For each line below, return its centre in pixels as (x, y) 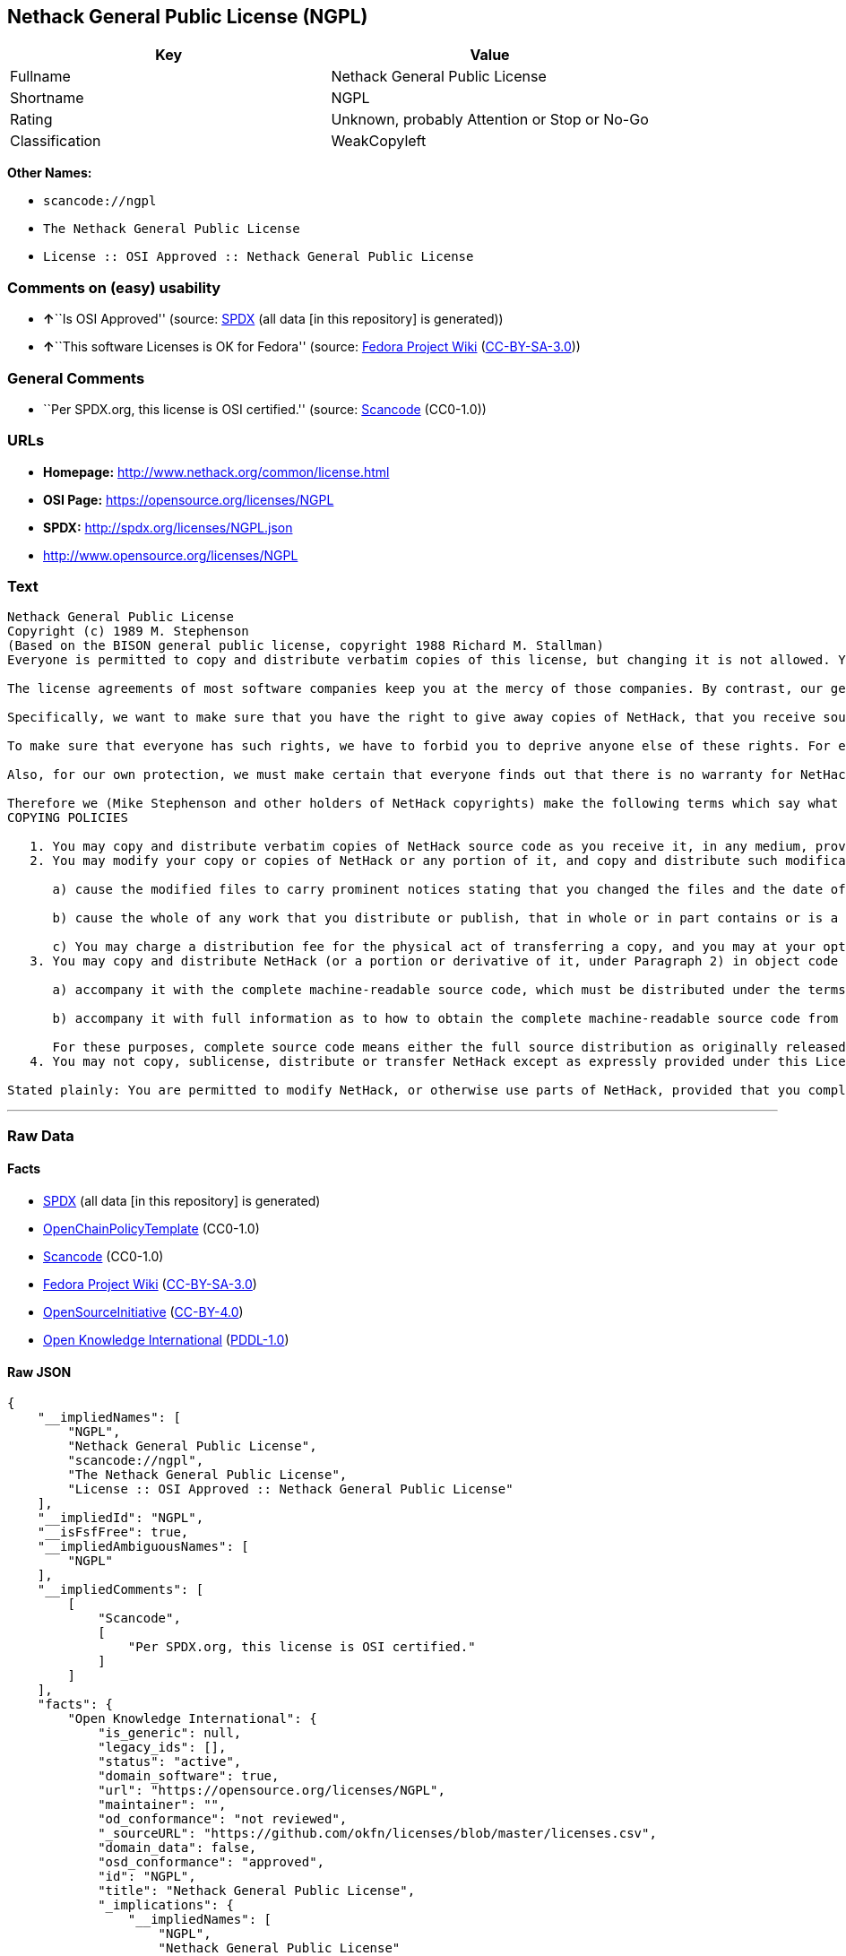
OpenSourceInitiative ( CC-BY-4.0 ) (143, 1312)
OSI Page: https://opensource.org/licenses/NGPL (189, 499)
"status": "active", (170, 1762)
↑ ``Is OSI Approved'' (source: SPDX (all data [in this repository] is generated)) (273, 319)
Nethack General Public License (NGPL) (188, 17)
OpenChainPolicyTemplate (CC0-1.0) (151, 1229)
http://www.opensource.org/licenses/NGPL (171, 555)
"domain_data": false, (177, 1848)
